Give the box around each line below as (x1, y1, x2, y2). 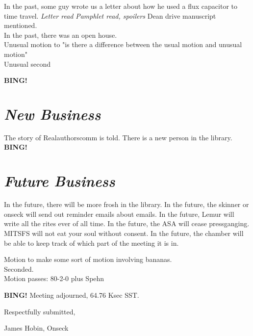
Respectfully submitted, (4, 306, 76, 316)
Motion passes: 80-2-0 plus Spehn (4, 273, 104, 284)
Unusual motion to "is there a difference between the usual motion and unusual (4, 39, 242, 50)
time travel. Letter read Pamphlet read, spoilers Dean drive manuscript (4, 10, 216, 21)
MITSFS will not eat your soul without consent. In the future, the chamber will (4, 228, 244, 238)
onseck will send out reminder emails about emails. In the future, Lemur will (4, 208, 234, 219)
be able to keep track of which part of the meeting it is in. (4, 237, 179, 248)
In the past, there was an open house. (4, 29, 117, 40)
